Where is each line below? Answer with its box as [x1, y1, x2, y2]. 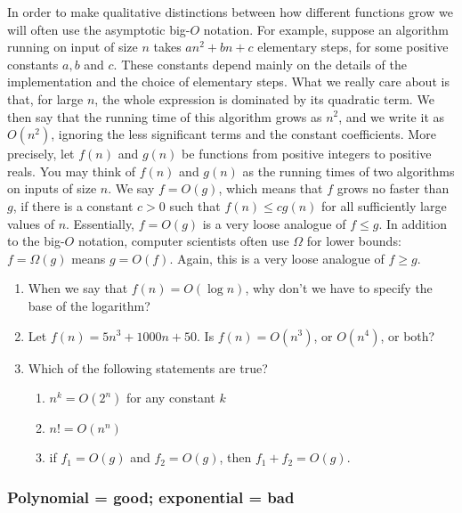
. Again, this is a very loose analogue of [169, 248, 385, 267]
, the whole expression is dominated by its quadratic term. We [94, 89, 434, 108]
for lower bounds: [306, 232, 401, 250]
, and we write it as [338, 107, 445, 126]
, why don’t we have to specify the [245, 279, 433, 297]
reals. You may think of [7, 161, 136, 180]
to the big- [7, 232, 65, 250]
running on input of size [7, 37, 138, 56]
